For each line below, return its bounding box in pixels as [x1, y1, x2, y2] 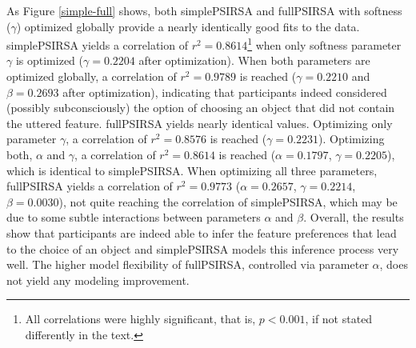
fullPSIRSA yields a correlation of [6, 178, 173, 194]
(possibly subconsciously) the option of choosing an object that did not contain [6, 99, 395, 116]
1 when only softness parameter [247, 34, 402, 53]
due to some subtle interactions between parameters [6, 209, 261, 226]
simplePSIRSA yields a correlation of [6, 36, 188, 53]
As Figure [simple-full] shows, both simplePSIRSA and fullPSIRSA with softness [6, 2, 402, 18]
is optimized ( [15, 52, 83, 69]
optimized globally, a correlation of [6, 68, 177, 85]
